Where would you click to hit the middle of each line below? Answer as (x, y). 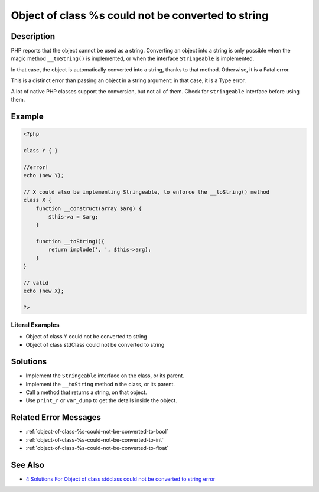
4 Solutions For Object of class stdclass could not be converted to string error (121, 479)
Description (33, 36)
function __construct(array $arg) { (89, 208)
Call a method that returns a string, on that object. (86, 392)
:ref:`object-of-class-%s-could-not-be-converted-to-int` (95, 439)
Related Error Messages (56, 417)
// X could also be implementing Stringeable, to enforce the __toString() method (147, 192)
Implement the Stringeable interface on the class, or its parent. (105, 376)
